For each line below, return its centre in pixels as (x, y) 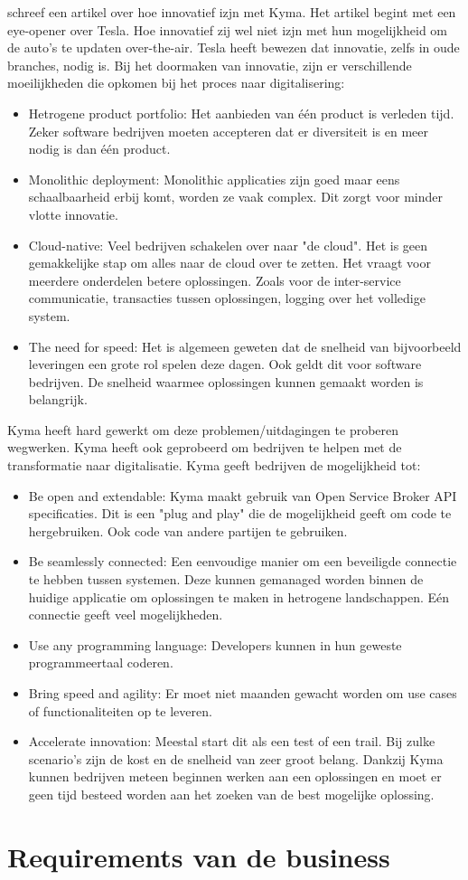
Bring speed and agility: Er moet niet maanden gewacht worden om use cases (243, 693)
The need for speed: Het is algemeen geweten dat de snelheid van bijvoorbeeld (245, 346)
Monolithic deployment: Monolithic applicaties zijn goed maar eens (214, 179)
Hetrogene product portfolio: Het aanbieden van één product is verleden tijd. (241, 113)
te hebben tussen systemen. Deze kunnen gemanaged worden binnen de (226, 579)
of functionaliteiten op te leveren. (120, 710)
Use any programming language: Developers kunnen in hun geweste (215, 644)
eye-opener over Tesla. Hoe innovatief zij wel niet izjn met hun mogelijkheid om (228, 29)
